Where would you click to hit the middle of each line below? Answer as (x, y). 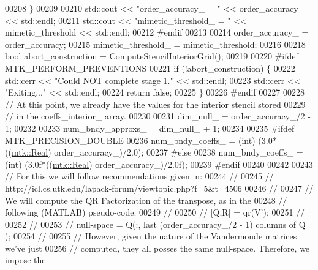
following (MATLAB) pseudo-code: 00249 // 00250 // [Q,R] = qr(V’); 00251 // (155, 212)
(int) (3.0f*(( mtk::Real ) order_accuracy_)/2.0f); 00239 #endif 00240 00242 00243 (159, 164)
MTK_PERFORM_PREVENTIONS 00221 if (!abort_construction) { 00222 (150, 68)
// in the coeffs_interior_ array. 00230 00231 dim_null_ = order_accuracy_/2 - (158, 116)
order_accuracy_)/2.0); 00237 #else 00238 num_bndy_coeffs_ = (179, 152)
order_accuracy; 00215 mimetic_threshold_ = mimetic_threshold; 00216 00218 (155, 44)
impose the (25, 260)
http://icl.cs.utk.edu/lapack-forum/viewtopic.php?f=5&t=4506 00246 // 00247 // (159, 188)
